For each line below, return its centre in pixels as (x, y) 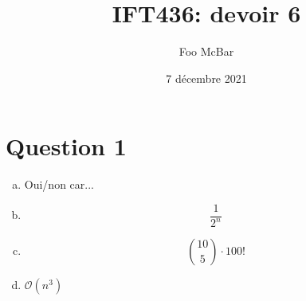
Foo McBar (206, 51)
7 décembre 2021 (206, 78)
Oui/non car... (59, 184)
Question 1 (66, 146)
